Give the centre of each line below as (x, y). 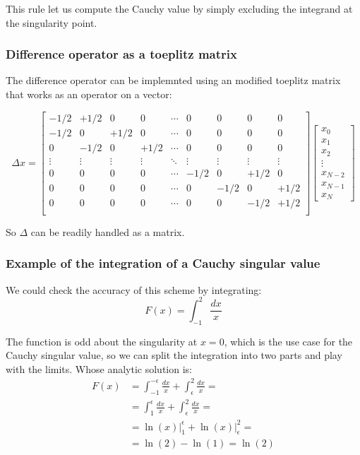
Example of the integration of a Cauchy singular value (163, 263)
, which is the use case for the (288, 341)
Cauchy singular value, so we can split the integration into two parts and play (174, 355)
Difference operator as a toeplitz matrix (121, 54)
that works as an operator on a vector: (89, 94)
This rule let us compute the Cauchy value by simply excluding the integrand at (179, 8)
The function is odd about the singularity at (102, 341)
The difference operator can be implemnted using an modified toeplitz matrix (173, 80)
